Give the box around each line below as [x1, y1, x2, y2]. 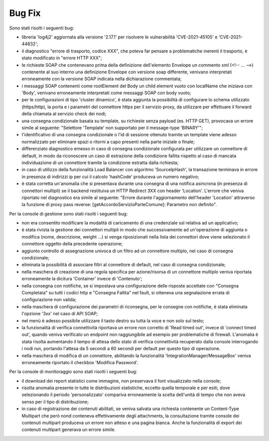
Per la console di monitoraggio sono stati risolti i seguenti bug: [9, 369, 137, 375]
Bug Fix [9, 7, 41, 18]
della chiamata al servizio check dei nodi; [21, 111, 107, 117]
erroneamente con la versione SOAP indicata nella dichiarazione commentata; [21, 76, 182, 82]
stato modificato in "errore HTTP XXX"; [21, 55, 102, 61]
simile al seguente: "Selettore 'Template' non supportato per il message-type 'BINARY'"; [21, 125, 203, 131]
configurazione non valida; [21, 297, 77, 303]
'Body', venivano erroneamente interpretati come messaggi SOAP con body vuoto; [21, 90, 191, 96]
